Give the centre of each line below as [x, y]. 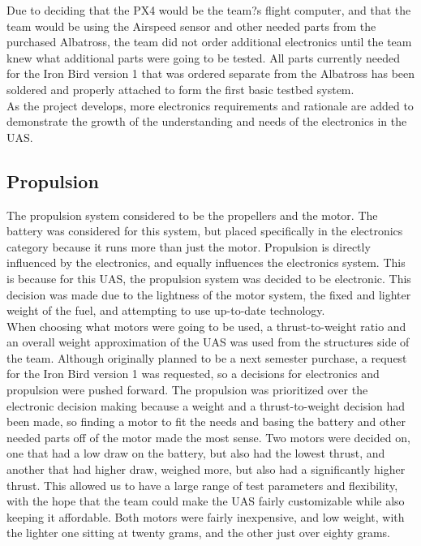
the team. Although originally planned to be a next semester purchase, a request [207, 357]
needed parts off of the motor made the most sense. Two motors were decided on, [208, 437]
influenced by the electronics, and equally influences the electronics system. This [206, 262]
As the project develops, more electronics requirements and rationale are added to [210, 105]
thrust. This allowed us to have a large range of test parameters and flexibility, [202, 485]
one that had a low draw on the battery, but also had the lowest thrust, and [196, 453]
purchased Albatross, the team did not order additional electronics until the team [209, 42]
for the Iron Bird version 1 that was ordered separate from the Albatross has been [211, 73]
